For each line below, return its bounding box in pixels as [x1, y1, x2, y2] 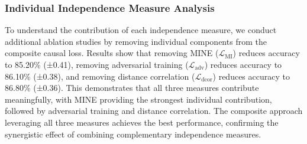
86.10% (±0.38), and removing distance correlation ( [5, 70, 195, 82]
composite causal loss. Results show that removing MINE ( [5, 47, 219, 59]
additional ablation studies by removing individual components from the [5, 35, 267, 47]
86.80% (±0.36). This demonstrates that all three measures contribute [5, 81, 259, 94]
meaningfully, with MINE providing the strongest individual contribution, [5, 93, 272, 105]
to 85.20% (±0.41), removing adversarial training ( [5, 58, 189, 70]
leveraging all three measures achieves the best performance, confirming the [5, 116, 279, 128]
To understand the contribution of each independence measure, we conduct [5, 24, 277, 36]
